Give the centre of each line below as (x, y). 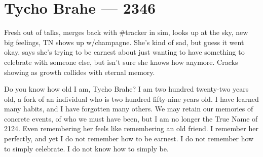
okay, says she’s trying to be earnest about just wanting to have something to (124, 52)
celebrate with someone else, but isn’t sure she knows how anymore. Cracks (121, 62)
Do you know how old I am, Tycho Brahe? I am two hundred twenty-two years (126, 89)
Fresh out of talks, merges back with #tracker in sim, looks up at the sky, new (126, 32)
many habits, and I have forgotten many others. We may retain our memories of (129, 109)
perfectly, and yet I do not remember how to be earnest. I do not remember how (129, 139)
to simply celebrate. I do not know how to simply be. (86, 148)
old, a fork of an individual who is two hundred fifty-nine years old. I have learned (131, 99)
